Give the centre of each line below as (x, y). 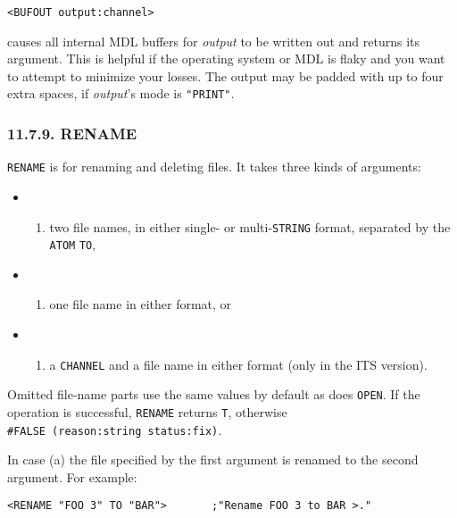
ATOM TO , (73, 244)
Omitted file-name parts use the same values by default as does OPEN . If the (214, 394)
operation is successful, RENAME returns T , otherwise (147, 411)
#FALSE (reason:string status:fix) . (115, 429)
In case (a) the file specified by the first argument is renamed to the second (213, 460)
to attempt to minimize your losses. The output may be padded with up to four (225, 75)
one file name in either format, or (141, 304)
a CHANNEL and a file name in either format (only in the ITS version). (238, 364)
